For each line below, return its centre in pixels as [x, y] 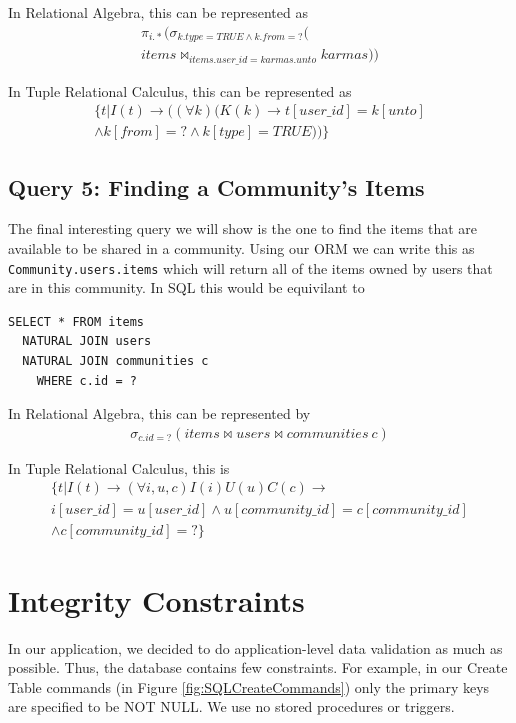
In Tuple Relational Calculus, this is [119, 467]
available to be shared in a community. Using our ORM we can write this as [241, 248]
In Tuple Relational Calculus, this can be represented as [180, 90]
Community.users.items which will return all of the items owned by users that [250, 267]
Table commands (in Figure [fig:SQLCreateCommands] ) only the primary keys [249, 686]
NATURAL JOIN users [87, 341]
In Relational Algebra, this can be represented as [158, 12]
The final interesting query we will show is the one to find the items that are [242, 228]
